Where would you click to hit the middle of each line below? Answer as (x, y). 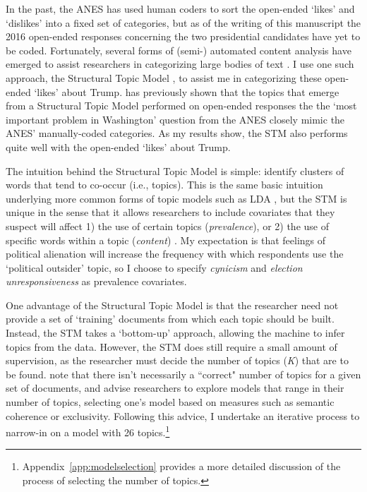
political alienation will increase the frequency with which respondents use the (175, 254)
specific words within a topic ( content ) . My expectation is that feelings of (166, 240)
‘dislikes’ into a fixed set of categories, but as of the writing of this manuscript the (183, 22)
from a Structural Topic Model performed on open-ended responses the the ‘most (181, 106)
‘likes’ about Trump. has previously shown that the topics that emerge (187, 91)
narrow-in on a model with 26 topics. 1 (88, 431)
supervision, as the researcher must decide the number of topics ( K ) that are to (177, 360)
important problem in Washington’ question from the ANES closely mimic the (175, 119)
